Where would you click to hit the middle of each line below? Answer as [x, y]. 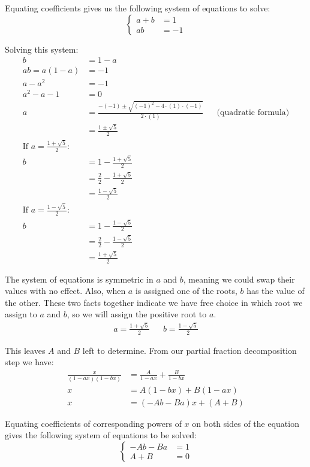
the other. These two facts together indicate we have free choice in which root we [154, 302]
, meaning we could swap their [239, 279]
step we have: [29, 362]
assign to [21, 314]
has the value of [276, 291]
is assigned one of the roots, [186, 291]
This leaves [25, 350]
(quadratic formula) [253, 113]
